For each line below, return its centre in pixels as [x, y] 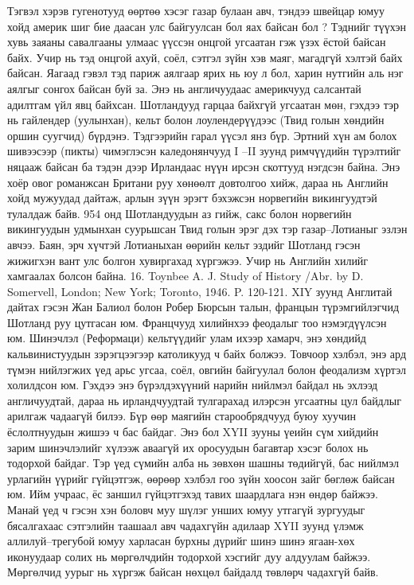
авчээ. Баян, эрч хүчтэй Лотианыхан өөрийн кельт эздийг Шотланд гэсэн [184, 244]
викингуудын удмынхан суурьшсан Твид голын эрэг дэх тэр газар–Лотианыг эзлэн [207, 229]
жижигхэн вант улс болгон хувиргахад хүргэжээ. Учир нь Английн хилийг [188, 260]
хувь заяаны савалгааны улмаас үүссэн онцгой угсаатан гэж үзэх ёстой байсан [197, 42]
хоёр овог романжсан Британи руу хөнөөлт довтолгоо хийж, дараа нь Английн [198, 182]
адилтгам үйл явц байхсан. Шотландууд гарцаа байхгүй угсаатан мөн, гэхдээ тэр [203, 104]
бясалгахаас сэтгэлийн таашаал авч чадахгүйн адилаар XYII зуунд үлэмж [186, 525]
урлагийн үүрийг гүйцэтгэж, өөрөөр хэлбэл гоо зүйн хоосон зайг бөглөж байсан [201, 478]
